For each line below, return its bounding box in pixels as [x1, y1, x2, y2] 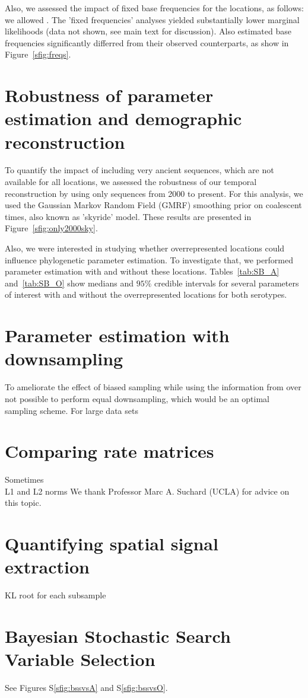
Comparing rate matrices [5, 439, 214, 463]
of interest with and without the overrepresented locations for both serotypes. [5, 288, 287, 301]
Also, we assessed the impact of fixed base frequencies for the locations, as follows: [5, 2, 304, 14]
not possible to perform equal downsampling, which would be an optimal [5, 392, 270, 404]
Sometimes [5, 473, 44, 486]
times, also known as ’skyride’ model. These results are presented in [5, 210, 252, 222]
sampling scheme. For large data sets [5, 404, 138, 416]
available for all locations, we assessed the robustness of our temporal [5, 176, 257, 188]
